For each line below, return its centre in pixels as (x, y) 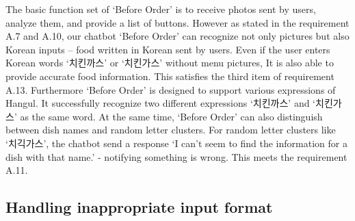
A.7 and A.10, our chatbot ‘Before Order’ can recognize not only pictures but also (177, 36)
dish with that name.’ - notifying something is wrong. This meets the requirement (176, 156)
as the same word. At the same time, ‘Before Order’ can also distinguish (171, 116)
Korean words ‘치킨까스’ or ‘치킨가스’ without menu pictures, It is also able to (170, 63)
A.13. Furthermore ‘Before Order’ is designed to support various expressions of (171, 89)
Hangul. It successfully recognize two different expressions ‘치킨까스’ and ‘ (161, 103)
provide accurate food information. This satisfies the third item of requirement (170, 76)
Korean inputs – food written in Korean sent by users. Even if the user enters (168, 49)
